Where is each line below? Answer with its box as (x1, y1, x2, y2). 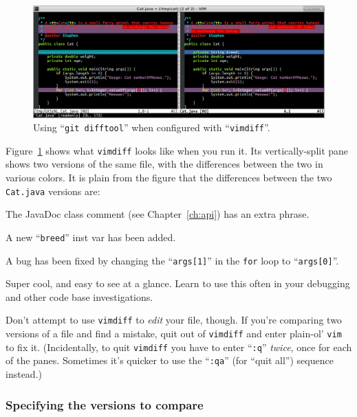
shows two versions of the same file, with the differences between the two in (6, 157, 323, 171)
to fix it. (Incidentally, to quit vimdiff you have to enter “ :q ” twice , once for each (6, 339, 352, 354)
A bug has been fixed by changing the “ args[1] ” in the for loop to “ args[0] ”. (6, 253, 339, 267)
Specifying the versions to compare (6, 396, 204, 413)
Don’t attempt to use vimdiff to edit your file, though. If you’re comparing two (6, 313, 342, 327)
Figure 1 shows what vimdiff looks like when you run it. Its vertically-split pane (6, 143, 349, 157)
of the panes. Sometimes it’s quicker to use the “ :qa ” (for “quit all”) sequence (6, 353, 334, 368)
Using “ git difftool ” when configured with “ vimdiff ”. (33, 120, 270, 135)
